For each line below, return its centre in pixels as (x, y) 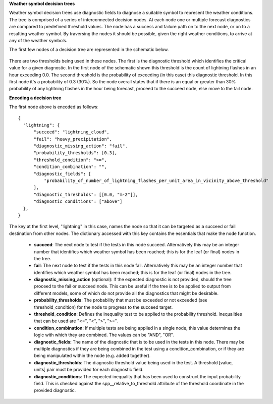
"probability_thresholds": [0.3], (75, 153)
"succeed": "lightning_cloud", (72, 132)
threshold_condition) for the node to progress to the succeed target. (103, 307)
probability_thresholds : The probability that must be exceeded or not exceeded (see (121, 300)
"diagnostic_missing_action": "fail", (81, 146)
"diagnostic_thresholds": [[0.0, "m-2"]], (86, 194)
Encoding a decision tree (35, 98)
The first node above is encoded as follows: (54, 107)
